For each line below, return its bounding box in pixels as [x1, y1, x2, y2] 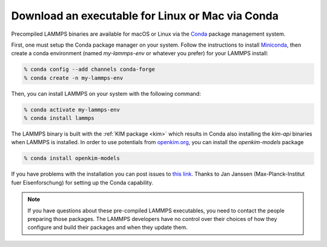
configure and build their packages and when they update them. [27, 224, 188, 231]
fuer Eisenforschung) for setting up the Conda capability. [11, 179, 154, 186]
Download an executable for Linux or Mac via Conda [11, 9, 279, 22]
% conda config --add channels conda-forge [24, 66, 156, 73]
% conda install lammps [24, 115, 95, 122]
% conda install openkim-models [24, 155, 121, 162]
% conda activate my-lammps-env [24, 106, 121, 113]
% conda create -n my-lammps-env [24, 74, 124, 81]
